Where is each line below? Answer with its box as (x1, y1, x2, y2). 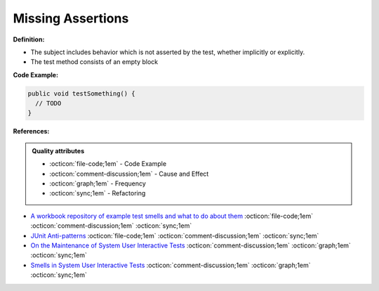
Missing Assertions (13, 11, 129, 26)
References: (13, 127, 50, 136)
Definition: (13, 35, 45, 44)
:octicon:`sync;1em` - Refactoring (49, 189, 146, 198)
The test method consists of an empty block (30, 58, 159, 66)
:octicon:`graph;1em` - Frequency (49, 179, 147, 188)
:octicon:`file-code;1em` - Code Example (49, 160, 167, 168)
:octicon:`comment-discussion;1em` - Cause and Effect (49, 169, 209, 178)
